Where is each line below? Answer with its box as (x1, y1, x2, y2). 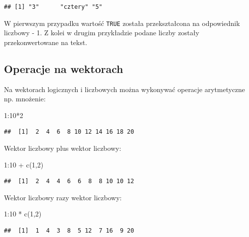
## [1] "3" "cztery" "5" (4, 3, 103, 10)
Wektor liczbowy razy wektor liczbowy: (4, 192, 122, 202)
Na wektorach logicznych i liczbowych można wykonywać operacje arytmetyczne (4, 84, 245, 94)
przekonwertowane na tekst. (4, 37, 87, 47)
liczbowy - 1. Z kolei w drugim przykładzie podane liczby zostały (4, 27, 199, 38)
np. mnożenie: (4, 94, 46, 104)
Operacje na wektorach (4, 61, 123, 76)
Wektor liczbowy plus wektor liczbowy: (4, 143, 121, 153)
